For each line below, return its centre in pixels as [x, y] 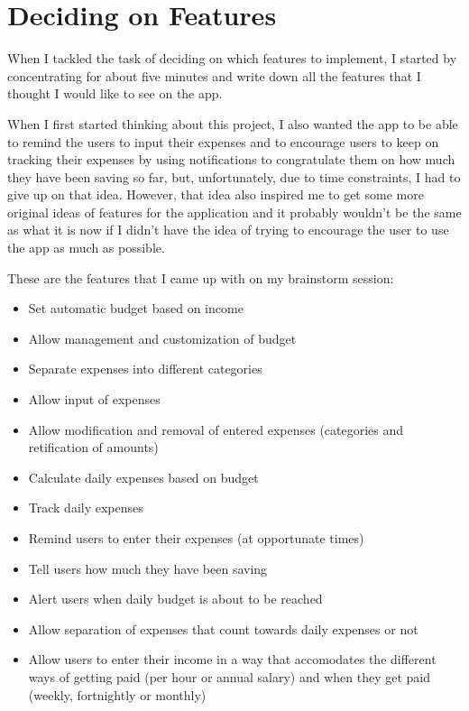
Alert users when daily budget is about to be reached [175, 599]
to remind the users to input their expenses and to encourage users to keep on [223, 141]
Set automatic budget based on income [136, 308]
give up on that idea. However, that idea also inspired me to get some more [216, 194]
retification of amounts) [93, 447]
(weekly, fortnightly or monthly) [117, 694]
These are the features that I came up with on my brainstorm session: [201, 277]
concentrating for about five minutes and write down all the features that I [214, 75]
